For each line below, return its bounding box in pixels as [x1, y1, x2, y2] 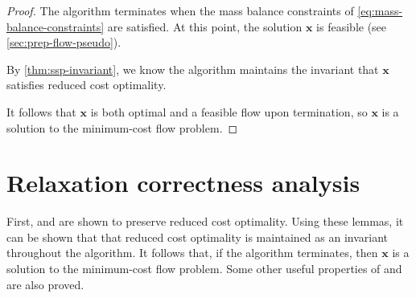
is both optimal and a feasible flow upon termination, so [90, 103, 368, 120]
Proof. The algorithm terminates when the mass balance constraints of [6, 2, 354, 18]
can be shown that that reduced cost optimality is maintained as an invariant [6, 228, 389, 245]
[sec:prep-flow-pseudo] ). [6, 34, 122, 51]
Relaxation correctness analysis [6, 166, 360, 199]
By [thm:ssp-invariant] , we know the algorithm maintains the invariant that [6, 60, 379, 77]
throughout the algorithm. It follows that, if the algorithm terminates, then [6, 244, 378, 261]
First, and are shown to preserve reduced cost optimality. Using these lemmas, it [6, 213, 404, 230]
